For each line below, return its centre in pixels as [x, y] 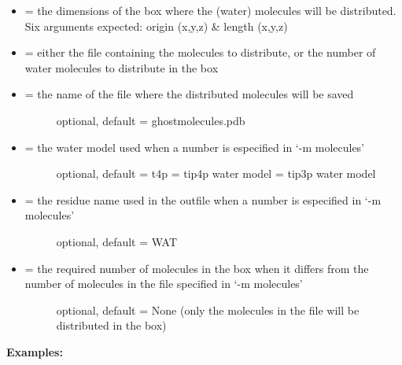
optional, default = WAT [117, 241]
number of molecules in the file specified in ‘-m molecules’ [164, 284]
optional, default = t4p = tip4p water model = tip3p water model [216, 173]
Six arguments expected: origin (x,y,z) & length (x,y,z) [156, 26]
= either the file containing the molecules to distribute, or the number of [200, 52]
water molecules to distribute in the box [122, 67]
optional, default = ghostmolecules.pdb [151, 120]
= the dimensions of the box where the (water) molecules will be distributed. [210, 10]
